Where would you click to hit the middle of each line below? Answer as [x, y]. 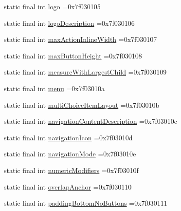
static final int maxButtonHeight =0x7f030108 [73, 55]
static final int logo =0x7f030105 [52, 6]
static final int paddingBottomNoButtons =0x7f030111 [86, 203]
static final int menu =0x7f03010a [54, 88]
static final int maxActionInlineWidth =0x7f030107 [81, 39]
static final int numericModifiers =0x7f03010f [71, 170]
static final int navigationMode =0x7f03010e [70, 154]
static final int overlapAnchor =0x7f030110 [68, 186]
